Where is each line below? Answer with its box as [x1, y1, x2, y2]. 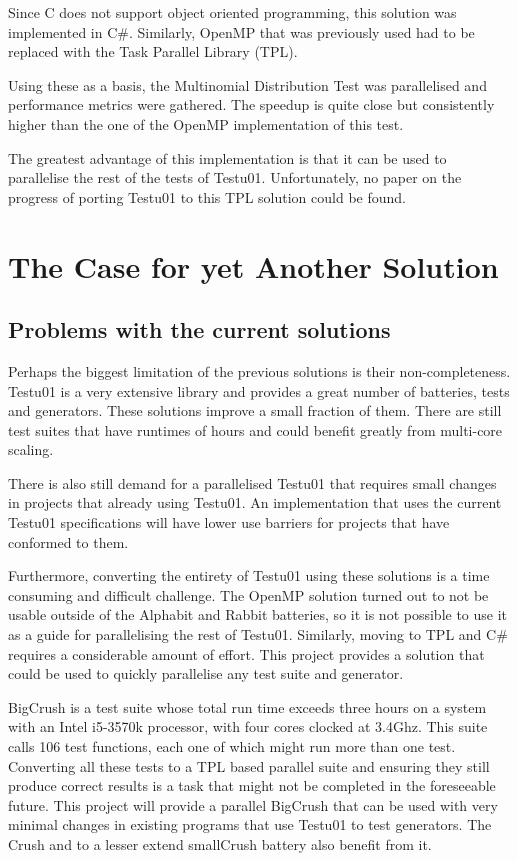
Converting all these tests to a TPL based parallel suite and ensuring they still [8, 755, 490, 776]
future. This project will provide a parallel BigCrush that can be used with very [8, 794, 498, 815]
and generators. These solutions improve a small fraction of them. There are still [8, 400, 502, 421]
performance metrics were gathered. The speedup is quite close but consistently [8, 94, 495, 115]
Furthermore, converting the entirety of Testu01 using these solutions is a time [8, 565, 490, 586]
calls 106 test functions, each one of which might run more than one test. [8, 736, 456, 757]
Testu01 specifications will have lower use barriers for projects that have [8, 512, 450, 533]
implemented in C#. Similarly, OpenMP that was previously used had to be [8, 21, 475, 42]
